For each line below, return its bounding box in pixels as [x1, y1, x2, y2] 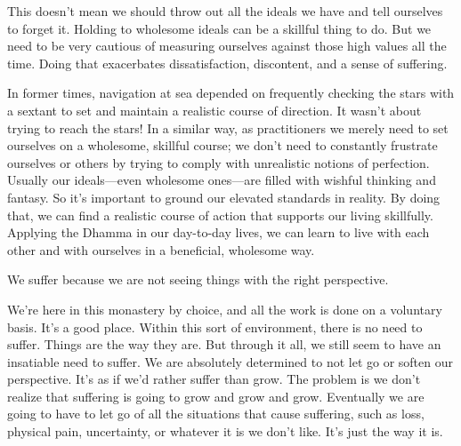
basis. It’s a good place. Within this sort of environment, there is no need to [7, 317, 423, 336]
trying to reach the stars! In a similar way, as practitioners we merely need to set [7, 118, 449, 137]
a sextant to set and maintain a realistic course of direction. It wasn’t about [7, 100, 422, 119]
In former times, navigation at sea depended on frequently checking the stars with [7, 84, 455, 102]
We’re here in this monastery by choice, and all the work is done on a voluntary [7, 299, 442, 318]
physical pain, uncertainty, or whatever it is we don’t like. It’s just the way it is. [7, 422, 443, 441]
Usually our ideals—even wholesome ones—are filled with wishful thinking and [7, 171, 436, 189]
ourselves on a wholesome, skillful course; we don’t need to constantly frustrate [7, 136, 438, 155]
